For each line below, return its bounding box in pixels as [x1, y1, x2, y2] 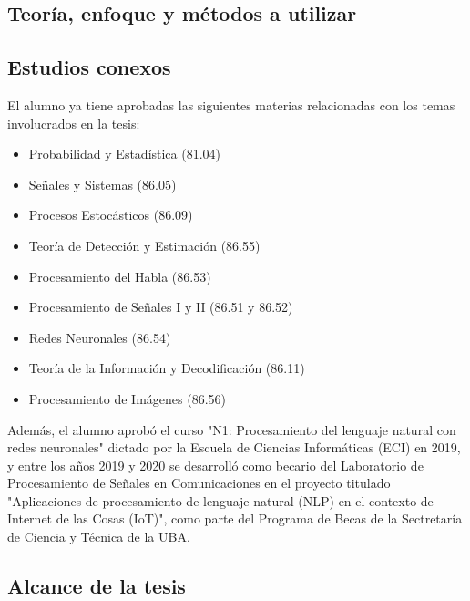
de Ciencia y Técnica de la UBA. [7, 527, 190, 546]
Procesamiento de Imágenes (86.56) [28, 389, 226, 408]
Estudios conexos [7, 53, 171, 81]
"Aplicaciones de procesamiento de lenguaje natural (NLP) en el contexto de [7, 491, 434, 510]
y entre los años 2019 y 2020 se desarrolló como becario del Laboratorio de [7, 455, 424, 474]
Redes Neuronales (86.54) [28, 327, 171, 347]
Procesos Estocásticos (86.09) [28, 205, 193, 224]
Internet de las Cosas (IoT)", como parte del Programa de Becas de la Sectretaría [7, 509, 463, 528]
